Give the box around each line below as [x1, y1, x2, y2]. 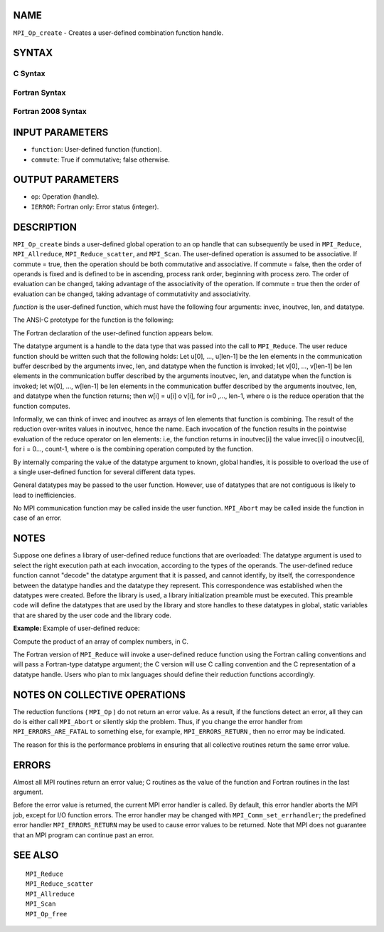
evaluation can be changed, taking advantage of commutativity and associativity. [13, 289, 251, 298]
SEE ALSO [13, 849, 59, 862]
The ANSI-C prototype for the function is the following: [13, 315, 174, 324]
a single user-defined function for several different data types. [13, 467, 196, 476]
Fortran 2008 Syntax [13, 107, 87, 117]
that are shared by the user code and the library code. [13, 611, 172, 619]
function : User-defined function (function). [31, 145, 162, 154]
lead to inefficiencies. [13, 491, 76, 499]
